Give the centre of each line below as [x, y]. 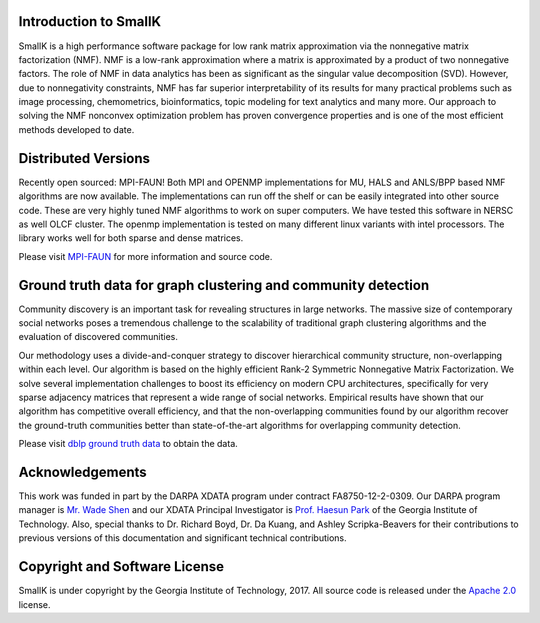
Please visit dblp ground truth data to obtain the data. [128, 444]
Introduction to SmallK [90, 21]
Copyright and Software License [121, 566]
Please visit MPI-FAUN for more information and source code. [145, 256]
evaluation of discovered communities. [98, 337]
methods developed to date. [76, 129]
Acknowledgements [82, 471]
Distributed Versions [84, 158]
